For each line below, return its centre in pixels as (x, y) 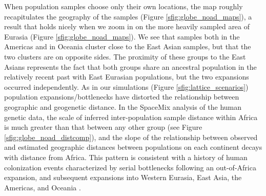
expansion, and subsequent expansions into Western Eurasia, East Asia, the (123, 177)
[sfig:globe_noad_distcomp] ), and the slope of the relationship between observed (131, 137)
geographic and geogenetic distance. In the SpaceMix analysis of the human (123, 106)
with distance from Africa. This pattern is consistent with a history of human (126, 157)
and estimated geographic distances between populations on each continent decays (133, 147)
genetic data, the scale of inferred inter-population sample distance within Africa (131, 117)
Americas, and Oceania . (43, 187)
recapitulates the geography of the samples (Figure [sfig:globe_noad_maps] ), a (128, 16)
